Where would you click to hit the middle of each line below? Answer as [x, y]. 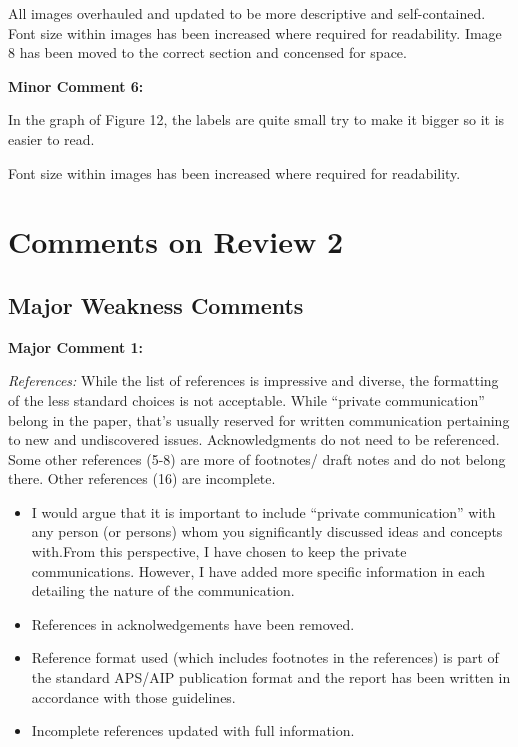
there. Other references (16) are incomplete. [142, 478]
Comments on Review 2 [176, 241]
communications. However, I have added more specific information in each [258, 570]
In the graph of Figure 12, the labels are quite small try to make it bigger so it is [256, 119]
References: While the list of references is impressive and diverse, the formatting [253, 380]
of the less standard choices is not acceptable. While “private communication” [246, 399]
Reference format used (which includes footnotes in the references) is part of [265, 657]
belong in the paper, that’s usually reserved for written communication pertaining [259, 419]
